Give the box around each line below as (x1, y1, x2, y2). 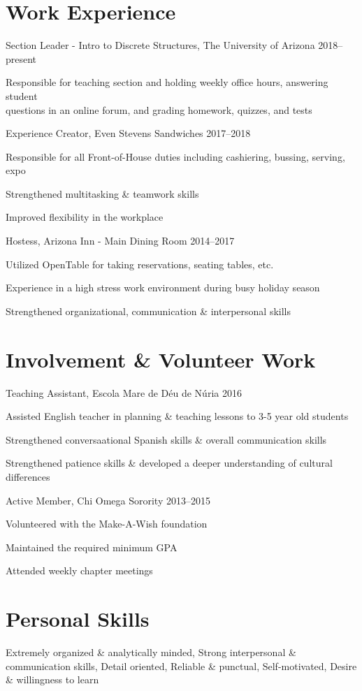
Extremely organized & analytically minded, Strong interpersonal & (6, 645, 296, 660)
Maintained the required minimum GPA (6, 539, 178, 554)
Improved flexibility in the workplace (6, 210, 164, 224)
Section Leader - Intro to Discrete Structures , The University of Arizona (6, 38, 315, 52)
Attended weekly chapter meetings (6, 563, 153, 578)
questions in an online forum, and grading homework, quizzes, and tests (6, 102, 312, 117)
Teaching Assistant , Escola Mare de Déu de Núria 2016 (6, 385, 242, 400)
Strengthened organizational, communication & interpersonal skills (6, 303, 291, 318)
